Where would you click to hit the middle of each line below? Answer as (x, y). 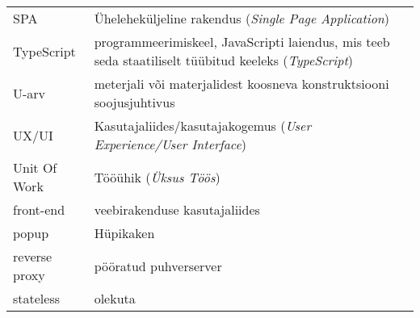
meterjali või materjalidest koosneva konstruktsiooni (241, 84)
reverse (33, 256)
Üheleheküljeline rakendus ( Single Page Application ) (242, 18)
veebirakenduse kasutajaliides (177, 209)
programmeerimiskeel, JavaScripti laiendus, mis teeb (242, 42)
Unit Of (35, 167)
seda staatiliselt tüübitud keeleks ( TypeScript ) (224, 60)
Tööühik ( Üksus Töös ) (157, 177)
